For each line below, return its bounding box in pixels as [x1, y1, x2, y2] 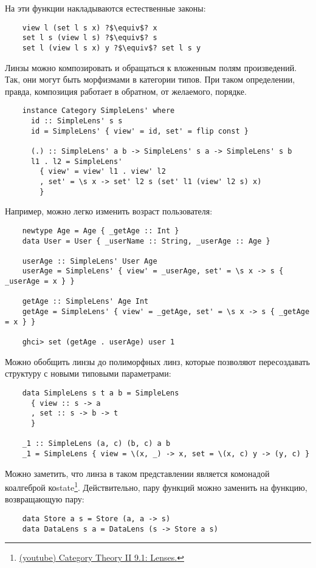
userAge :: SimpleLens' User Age [22, 256, 157, 265]
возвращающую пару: [5, 493, 84, 505]
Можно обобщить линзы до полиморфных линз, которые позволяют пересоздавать [5, 355, 310, 368]
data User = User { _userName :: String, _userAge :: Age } [22, 236, 270, 245]
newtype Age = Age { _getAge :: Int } [22, 226, 179, 235]
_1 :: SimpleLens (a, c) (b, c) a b [22, 439, 171, 448]
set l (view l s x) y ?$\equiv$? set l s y [22, 43, 201, 52]
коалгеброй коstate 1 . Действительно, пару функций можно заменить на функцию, [5, 479, 307, 493]
